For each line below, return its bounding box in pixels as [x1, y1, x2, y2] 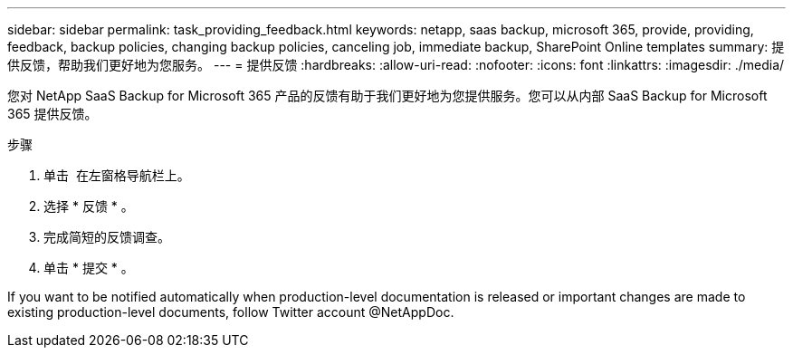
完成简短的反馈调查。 [43, 229, 170, 245]
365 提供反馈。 [7, 106, 98, 121]
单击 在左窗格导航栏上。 [43, 168, 190, 183]
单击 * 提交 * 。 [43, 260, 134, 275]
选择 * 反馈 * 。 [43, 198, 134, 214]
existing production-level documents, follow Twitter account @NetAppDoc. [7, 304, 454, 320]
